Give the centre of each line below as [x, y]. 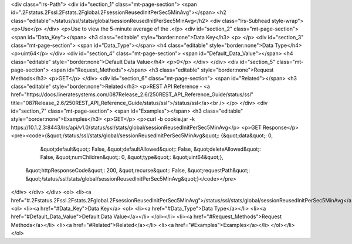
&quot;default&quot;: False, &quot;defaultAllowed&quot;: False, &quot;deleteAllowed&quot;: [150, 149]
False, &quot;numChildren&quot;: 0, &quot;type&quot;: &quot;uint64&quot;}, [132, 157]
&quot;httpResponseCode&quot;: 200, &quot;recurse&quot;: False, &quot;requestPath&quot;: [138, 171]
